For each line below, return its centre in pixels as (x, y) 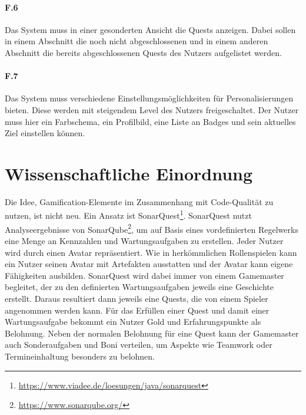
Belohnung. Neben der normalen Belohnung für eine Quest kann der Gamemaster (152, 333)
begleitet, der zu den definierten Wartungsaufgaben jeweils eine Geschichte (139, 287)
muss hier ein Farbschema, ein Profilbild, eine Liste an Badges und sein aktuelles (150, 121)
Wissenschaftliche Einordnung (129, 173)
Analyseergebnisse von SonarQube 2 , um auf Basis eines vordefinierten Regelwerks (152, 228)
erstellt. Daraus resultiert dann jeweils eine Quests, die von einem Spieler (137, 298)
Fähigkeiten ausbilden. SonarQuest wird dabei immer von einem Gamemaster (144, 275)
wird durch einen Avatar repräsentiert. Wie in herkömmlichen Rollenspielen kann (151, 252)
